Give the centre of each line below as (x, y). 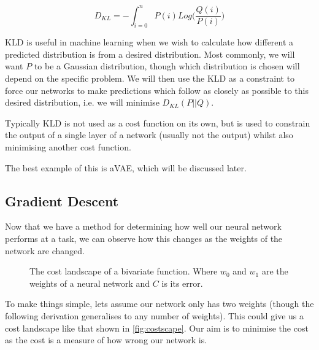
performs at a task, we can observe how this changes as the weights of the (144, 239)
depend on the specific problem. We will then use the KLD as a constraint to (150, 78)
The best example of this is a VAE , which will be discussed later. (126, 167)
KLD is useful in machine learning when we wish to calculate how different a (149, 42)
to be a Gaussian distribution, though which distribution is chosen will (167, 66)
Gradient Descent (62, 200)
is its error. (182, 283)
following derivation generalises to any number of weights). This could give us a (154, 316)
